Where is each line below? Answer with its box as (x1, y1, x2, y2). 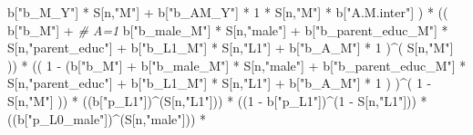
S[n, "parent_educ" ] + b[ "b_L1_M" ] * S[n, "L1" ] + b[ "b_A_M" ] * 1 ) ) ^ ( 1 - (7, 73, 432, 92)
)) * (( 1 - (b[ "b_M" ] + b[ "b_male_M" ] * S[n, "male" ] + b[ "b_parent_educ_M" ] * (7, 55, 467, 74)
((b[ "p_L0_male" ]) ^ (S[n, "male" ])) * (7, 109, 207, 128)
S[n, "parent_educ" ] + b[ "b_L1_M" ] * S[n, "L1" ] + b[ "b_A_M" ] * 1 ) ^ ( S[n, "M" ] (7, 38, 454, 57)
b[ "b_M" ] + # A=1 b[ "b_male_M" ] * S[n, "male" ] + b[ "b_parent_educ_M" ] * (7, 20, 448, 39)
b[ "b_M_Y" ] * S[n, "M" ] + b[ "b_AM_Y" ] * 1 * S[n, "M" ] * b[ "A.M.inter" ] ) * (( (7, 3, 448, 21)
